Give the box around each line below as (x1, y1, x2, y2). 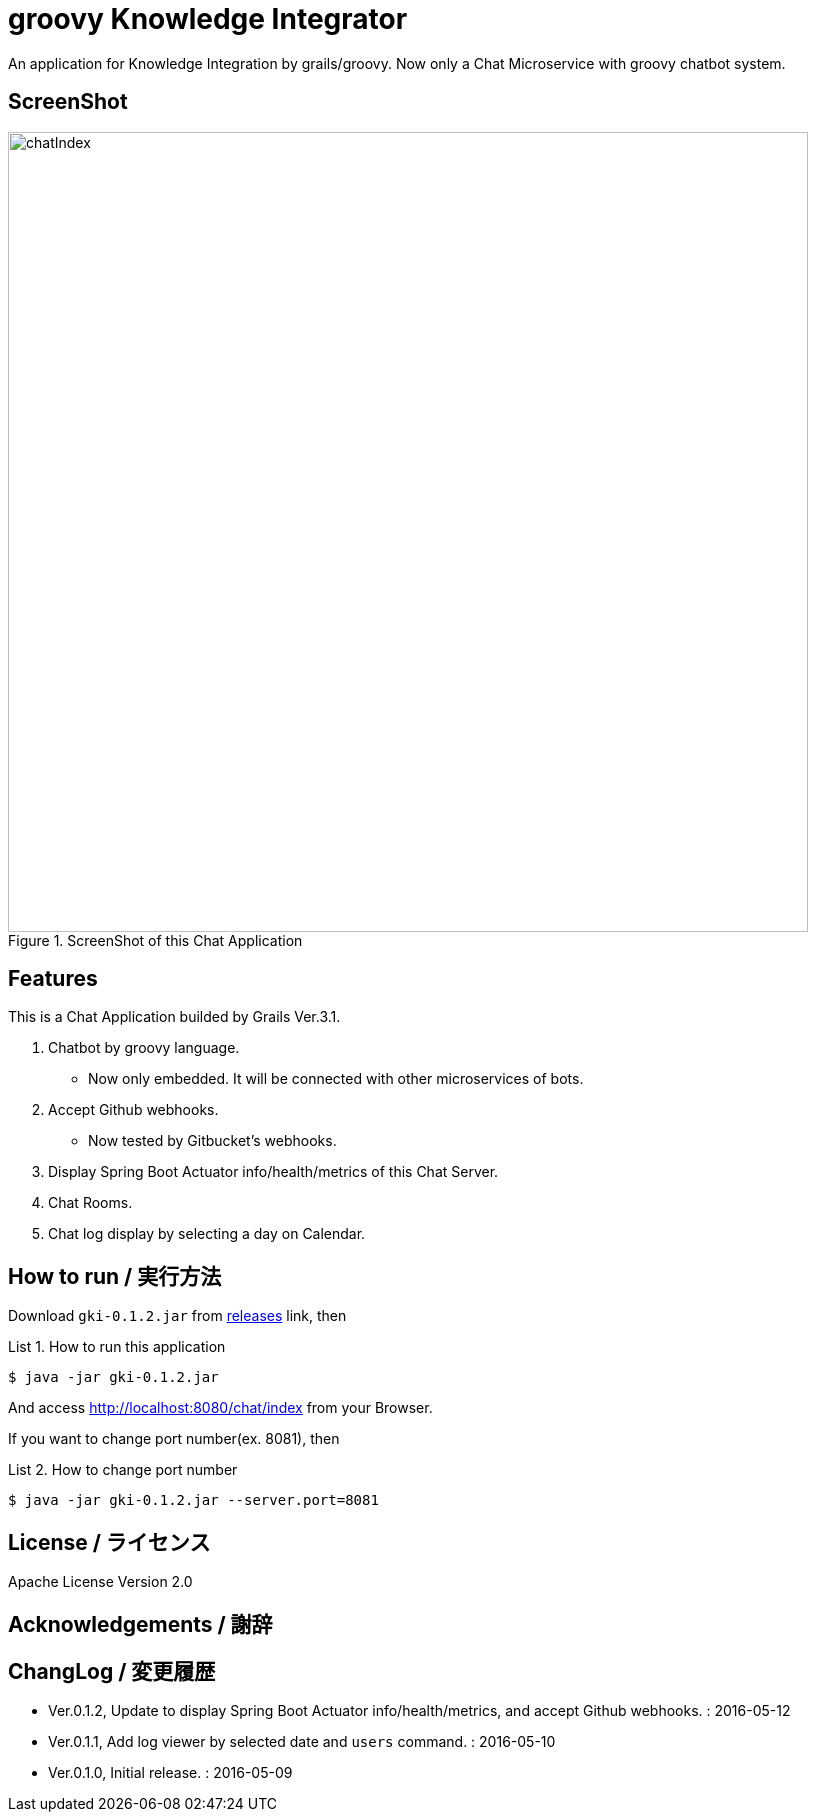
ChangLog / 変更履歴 (8, 1658, 216, 1684)
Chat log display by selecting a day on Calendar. (48, 1225, 366, 1243)
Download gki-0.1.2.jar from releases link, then (8, 1307, 347, 1325)
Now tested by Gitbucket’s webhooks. (88, 1132, 337, 1150)
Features (8, 966, 98, 992)
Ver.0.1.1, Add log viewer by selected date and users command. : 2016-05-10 (48, 1733, 556, 1751)
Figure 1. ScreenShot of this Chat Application (8, 931, 303, 949)
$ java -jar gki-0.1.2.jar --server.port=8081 (8, 1492, 379, 1509)
